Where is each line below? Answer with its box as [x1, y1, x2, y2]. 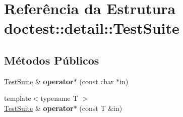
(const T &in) [79, 102, 123, 113]
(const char [79, 76, 114, 86]
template [4, 93, 31, 103]
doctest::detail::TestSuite [4, 18, 179, 38]
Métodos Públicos [4, 52, 99, 68]
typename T [40, 93, 78, 103]
